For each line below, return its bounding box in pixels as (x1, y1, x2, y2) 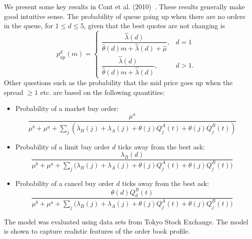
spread (4, 87, 23, 97)
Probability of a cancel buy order (15, 178, 114, 188)
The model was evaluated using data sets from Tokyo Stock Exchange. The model (4, 216, 249, 226)
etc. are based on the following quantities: (40, 87, 165, 97)
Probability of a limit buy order (15, 141, 110, 151)
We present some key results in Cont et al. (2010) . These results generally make (4, 1, 245, 11)
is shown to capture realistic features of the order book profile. (4, 226, 190, 236)
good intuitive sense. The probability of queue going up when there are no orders (4, 11, 246, 21)
